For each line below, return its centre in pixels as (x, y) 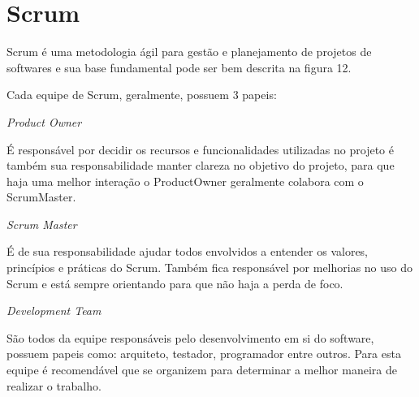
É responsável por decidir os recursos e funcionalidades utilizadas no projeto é (200, 149)
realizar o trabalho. (54, 385)
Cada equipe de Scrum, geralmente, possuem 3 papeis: (142, 95)
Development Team (54, 311)
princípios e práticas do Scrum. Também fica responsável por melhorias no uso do (210, 268)
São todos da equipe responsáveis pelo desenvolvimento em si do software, (190, 337)
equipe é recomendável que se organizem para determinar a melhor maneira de (202, 370)
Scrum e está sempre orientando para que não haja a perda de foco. (175, 283)
